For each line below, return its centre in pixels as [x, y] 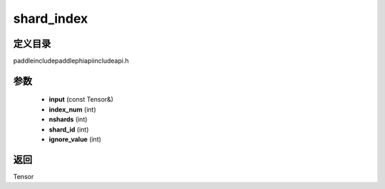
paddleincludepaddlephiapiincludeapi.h [71, 61]
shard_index [51, 18]
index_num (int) [72, 109]
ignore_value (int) [75, 139]
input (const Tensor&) [81, 99]
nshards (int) [68, 119]
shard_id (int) [69, 129]
